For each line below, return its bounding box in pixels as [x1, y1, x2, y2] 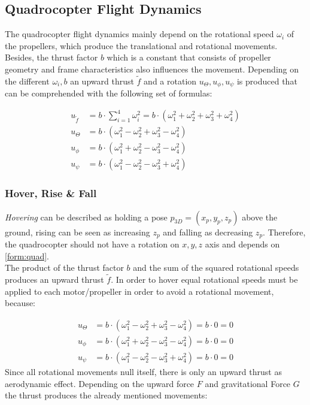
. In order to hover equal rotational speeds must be [111, 273, 298, 286]
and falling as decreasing [163, 225, 253, 238]
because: [5, 297, 36, 309]
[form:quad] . [5, 249, 49, 262]
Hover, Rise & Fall [5, 186, 97, 201]
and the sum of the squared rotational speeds [133, 261, 299, 274]
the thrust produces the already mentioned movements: [5, 389, 208, 401]
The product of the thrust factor [5, 261, 124, 274]
